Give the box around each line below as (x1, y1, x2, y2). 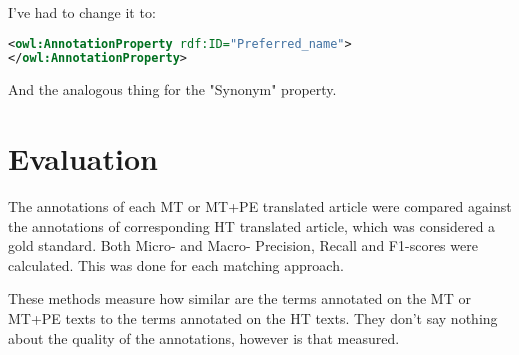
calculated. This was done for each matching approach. (8, 254, 344, 275)
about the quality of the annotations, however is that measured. (8, 327, 400, 348)
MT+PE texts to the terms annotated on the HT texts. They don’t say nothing (8, 308, 498, 329)
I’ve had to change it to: (8, 2, 156, 22)
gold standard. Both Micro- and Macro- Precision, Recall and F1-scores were (8, 235, 478, 256)
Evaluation (8, 138, 158, 179)
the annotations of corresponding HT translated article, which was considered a (8, 215, 496, 236)
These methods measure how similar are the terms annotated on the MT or (8, 288, 471, 309)
